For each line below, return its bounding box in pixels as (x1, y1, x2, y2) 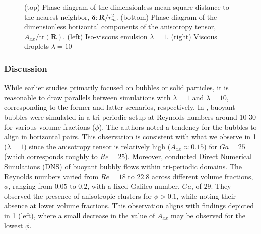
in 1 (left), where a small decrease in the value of (4, 210, 155, 220)
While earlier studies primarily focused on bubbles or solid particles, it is (4, 82, 229, 93)
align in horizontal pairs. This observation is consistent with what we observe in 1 (4, 131, 256, 142)
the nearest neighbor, (24, 11, 90, 22)
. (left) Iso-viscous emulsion (63, 31, 148, 41)
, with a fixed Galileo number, (87, 181, 180, 191)
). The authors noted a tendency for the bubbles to (99, 121, 257, 132)
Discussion (4, 62, 47, 74)
